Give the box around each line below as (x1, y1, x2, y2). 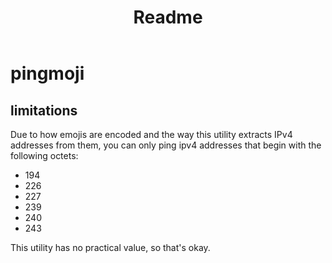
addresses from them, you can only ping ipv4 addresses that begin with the (10, 139, 322, 151)
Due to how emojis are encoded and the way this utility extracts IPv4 (10, 129, 293, 140)
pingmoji (10, 62, 85, 85)
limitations (10, 102, 78, 119)
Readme (133, 6, 203, 29)
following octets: (10, 150, 79, 161)
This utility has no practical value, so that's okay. (10, 242, 211, 253)
